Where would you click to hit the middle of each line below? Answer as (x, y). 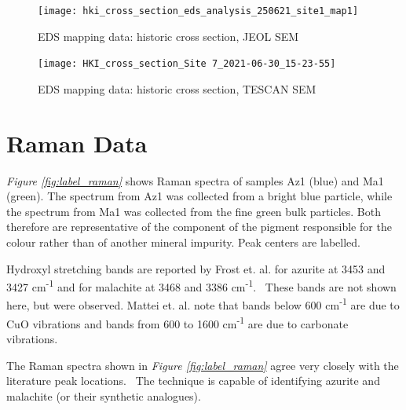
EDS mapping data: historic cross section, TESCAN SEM (177, 88)
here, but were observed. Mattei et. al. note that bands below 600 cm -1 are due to (203, 304)
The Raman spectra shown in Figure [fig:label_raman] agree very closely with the (203, 365)
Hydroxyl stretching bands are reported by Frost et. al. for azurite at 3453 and (196, 268)
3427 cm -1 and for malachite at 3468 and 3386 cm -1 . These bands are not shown (201, 286)
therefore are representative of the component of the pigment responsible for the (199, 227)
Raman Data (77, 143)
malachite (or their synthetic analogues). (104, 395)
